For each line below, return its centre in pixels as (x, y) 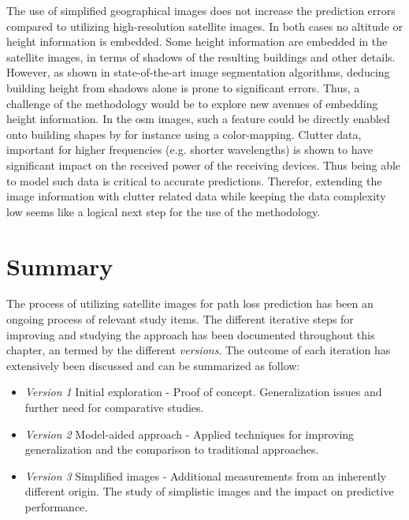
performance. (56, 506)
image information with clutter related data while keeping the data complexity (196, 196)
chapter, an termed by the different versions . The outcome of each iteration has (199, 350)
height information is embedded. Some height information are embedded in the (197, 41)
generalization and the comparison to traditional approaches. (172, 449)
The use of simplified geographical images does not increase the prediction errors (201, 10)
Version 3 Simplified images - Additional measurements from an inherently (206, 475)
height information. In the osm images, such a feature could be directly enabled (198, 119)
